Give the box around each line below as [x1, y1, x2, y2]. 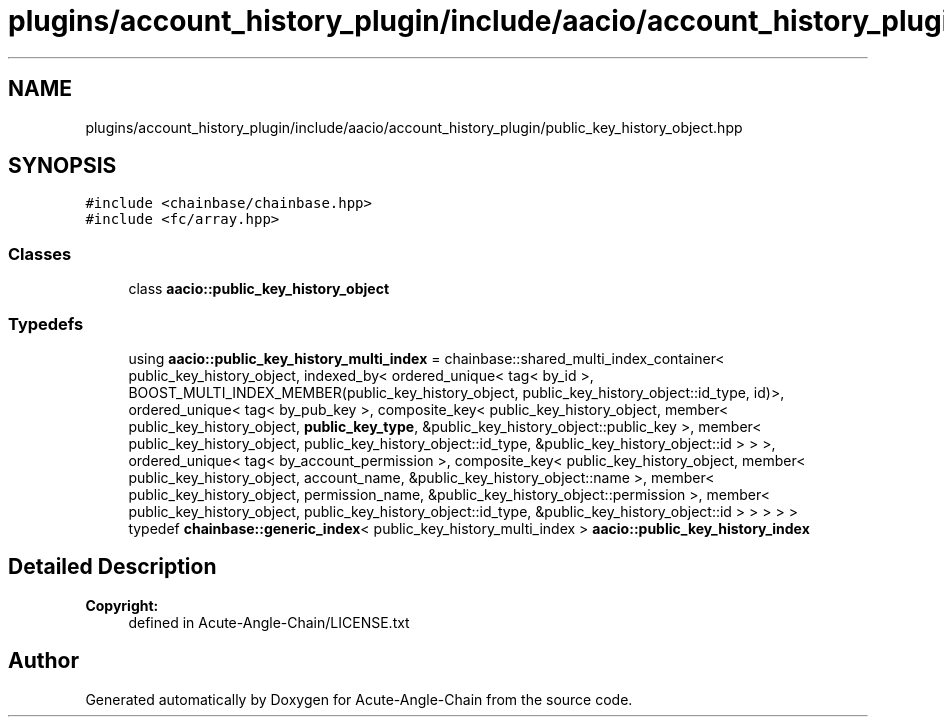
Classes [8, 243, 72, 264]
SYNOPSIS [8, 153, 117, 179]
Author [8, 648, 79, 674]
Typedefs [8, 313, 84, 334]
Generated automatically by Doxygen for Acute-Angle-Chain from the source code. [85, 690, 633, 708]
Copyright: [85, 596, 159, 614]
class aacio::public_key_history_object [128, 280, 390, 298]
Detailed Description [8, 554, 217, 580]
